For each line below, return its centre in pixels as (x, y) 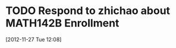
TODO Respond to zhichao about (88, 11)
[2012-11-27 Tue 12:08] (34, 39)
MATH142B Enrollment (62, 23)
